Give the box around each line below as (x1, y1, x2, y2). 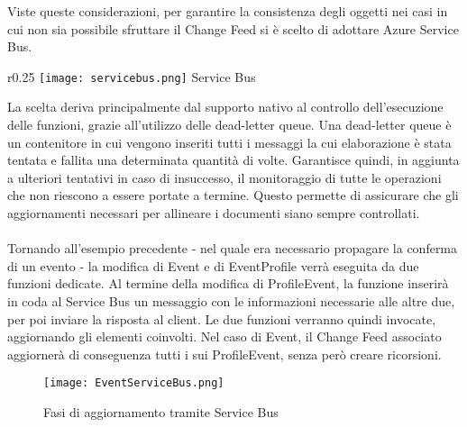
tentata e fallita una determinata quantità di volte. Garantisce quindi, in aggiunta (7, 150, 460, 169)
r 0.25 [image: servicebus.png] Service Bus (7, 67, 256, 86)
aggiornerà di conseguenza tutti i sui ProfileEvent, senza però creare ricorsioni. (7, 344, 442, 363)
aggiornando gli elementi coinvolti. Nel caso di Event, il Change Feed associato (7, 327, 442, 346)
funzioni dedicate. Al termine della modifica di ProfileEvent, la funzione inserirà (7, 274, 449, 293)
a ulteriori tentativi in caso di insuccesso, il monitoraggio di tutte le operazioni (7, 168, 442, 186)
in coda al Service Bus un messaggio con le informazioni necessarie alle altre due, (7, 291, 455, 310)
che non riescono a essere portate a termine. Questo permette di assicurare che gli (7, 186, 459, 204)
